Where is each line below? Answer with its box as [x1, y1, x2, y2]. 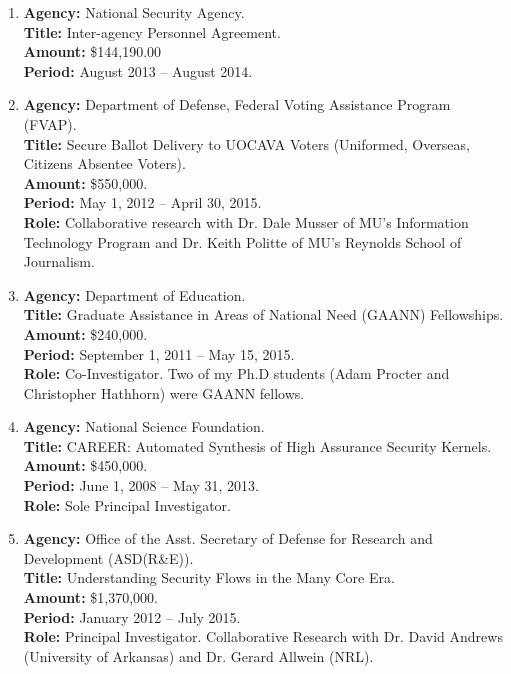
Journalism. [23, 251, 95, 272]
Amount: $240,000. [23, 323, 148, 344]
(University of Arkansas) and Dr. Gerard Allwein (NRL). [23, 645, 374, 666]
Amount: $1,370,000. [23, 587, 158, 608]
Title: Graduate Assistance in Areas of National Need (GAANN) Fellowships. [23, 304, 504, 325]
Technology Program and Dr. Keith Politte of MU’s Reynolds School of [23, 231, 462, 252]
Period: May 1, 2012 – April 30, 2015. [23, 192, 262, 213]
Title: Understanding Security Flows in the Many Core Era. [23, 567, 395, 588]
